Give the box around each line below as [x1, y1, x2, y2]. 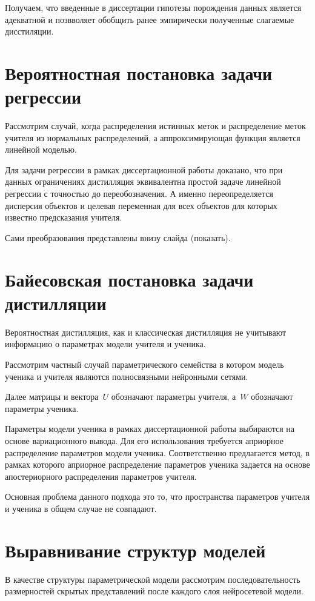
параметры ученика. [5, 402, 79, 414]
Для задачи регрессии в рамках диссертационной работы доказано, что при [5, 163, 283, 176]
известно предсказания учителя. [5, 211, 122, 224]
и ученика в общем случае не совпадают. [5, 502, 157, 514]
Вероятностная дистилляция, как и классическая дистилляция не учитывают [5, 325, 287, 338]
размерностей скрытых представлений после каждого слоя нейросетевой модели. [5, 585, 303, 597]
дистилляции [5, 290, 107, 315]
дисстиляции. [5, 25, 54, 38]
